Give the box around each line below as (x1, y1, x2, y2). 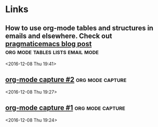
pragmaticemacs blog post (5, 39, 92, 48)
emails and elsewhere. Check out (5, 31, 112, 40)
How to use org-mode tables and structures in (5, 24, 153, 32)
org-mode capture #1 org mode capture (5, 104, 126, 112)
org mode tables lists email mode (5, 47, 99, 56)
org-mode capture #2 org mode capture (5, 75, 127, 84)
